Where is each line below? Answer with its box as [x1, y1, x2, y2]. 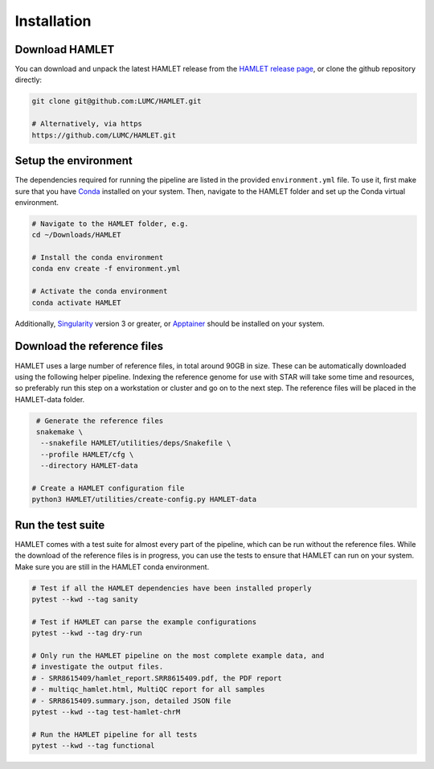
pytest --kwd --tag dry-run [31, 628, 142, 638]
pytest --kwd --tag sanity [31, 595, 138, 604]
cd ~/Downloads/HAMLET [31, 230, 121, 240]
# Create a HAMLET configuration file [31, 483, 185, 492]
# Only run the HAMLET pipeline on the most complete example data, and [31, 652, 325, 660]
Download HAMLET [14, 43, 115, 56]
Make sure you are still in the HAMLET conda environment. [14, 561, 210, 571]
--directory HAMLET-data [40, 461, 138, 471]
